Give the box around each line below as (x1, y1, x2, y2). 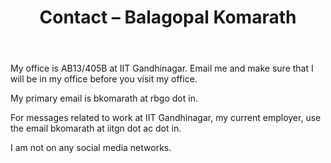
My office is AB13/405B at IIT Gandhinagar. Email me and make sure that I (10, 62, 314, 75)
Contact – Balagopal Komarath (39, 6, 297, 29)
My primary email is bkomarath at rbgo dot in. (10, 92, 198, 105)
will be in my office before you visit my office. (10, 73, 198, 85)
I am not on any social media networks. (10, 142, 172, 154)
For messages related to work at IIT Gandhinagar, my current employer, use (10, 112, 322, 124)
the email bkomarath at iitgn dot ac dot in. (10, 122, 182, 135)
